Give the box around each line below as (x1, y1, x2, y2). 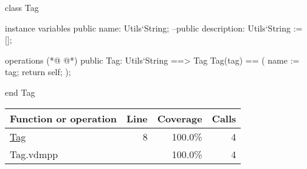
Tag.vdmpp (10, 147, 58, 161)
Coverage (157, 111, 202, 125)
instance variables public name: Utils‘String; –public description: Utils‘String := (5, 21, 303, 34)
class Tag (5, 1, 39, 13)
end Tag (5, 85, 35, 98)
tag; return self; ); (5, 65, 71, 78)
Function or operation (10, 111, 117, 125)
